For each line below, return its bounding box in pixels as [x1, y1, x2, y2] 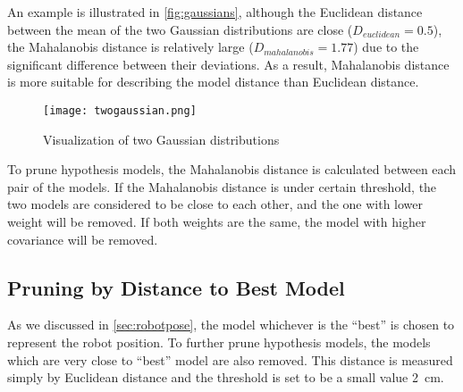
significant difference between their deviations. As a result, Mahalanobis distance [7, 54, 450, 73]
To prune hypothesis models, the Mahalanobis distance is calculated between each [7, 160, 457, 179]
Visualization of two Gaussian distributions [43, 129, 280, 148]
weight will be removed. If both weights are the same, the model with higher [7, 213, 426, 230]
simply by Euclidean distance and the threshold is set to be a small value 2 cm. [7, 368, 444, 387]
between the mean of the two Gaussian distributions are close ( [7, 20, 353, 38]
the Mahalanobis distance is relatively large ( [7, 38, 254, 56]
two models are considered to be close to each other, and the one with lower [7, 195, 424, 213]
